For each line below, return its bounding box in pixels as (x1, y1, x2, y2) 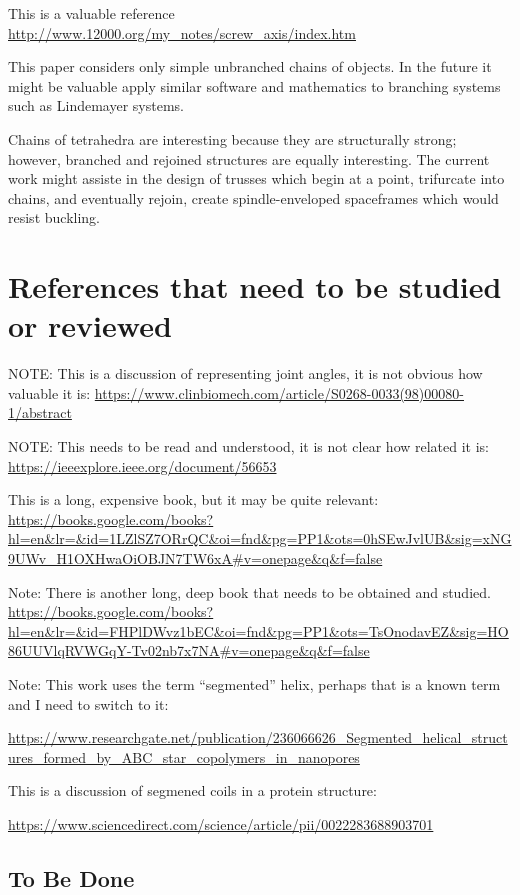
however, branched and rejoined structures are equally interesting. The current (8, 148, 490, 169)
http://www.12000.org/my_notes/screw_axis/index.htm (8, 22, 356, 43)
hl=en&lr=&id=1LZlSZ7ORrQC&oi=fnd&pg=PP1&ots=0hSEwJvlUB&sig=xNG (8, 528, 512, 549)
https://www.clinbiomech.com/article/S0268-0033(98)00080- (94, 382, 464, 403)
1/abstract (8, 402, 72, 423)
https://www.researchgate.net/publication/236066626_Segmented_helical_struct (8, 727, 508, 748)
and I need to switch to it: (8, 693, 169, 714)
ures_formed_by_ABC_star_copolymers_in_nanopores (8, 746, 360, 767)
